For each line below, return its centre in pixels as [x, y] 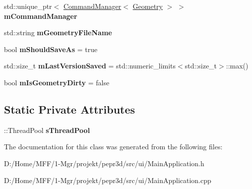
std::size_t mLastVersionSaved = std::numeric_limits [90, 66]
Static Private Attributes [70, 109]
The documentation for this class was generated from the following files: [113, 147]
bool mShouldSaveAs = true [51, 49]
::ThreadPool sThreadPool [47, 130]
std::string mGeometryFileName [58, 32]
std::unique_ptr [28, 6]
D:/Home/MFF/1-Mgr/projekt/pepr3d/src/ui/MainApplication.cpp [108, 180]
